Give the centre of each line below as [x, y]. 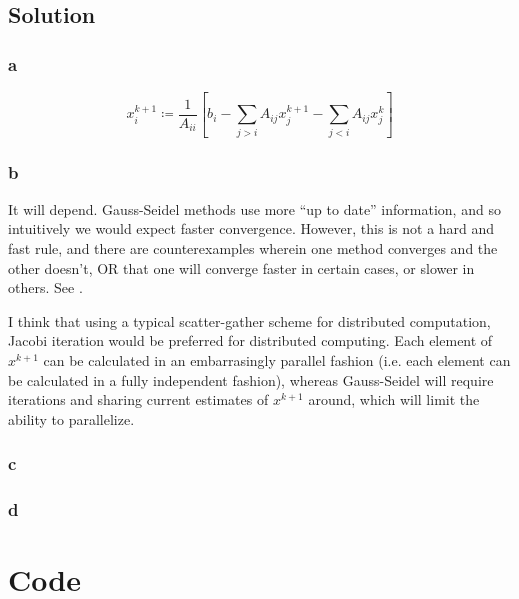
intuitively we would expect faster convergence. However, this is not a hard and [251, 228]
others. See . [45, 287]
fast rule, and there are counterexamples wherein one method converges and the [253, 248]
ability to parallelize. [71, 418]
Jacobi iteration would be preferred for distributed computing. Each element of [250, 340]
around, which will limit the [394, 399]
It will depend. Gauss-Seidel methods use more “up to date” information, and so [254, 208]
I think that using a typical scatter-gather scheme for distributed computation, [249, 320]
